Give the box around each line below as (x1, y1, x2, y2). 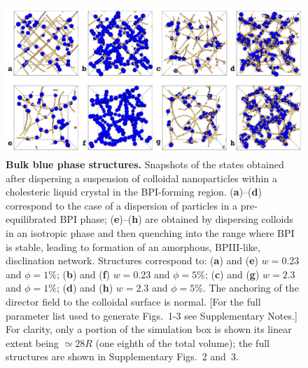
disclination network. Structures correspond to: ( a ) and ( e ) (6, 253, 259, 268)
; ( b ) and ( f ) (56, 266, 111, 281)
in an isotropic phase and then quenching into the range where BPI (6, 225, 295, 240)
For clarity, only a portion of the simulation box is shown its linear (6, 322, 292, 336)
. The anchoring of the (202, 280, 299, 295)
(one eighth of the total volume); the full (95, 335, 269, 350)
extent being (6, 335, 59, 350)
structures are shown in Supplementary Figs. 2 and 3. (6, 349, 239, 364)
